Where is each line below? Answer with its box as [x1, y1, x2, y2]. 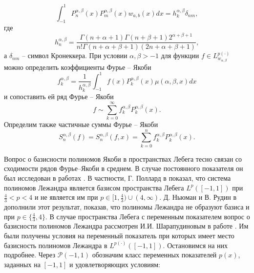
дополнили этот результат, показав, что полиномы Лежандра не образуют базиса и [4, 201, 250, 211]
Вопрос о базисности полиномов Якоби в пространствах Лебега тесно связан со [4, 153, 242, 164]
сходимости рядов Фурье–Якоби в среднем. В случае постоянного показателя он [4, 163, 243, 173]
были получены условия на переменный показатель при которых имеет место [4, 230, 234, 240]
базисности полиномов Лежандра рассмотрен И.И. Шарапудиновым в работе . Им [4, 221, 249, 231]
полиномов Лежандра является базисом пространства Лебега [4, 182, 184, 192]
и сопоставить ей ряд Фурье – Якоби [4, 91, 114, 102]
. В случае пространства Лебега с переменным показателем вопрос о [45, 211, 250, 221]
